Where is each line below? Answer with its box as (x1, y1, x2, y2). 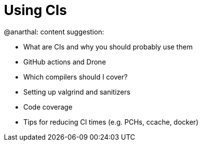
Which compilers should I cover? (23, 72, 128, 81)
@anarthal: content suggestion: (4, 27, 104, 36)
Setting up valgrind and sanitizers (23, 87, 131, 96)
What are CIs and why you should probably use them (23, 42, 193, 51)
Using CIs (4, 2, 67, 18)
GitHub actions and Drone (23, 57, 106, 66)
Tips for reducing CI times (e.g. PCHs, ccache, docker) (23, 117, 199, 126)
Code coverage (23, 102, 73, 111)
